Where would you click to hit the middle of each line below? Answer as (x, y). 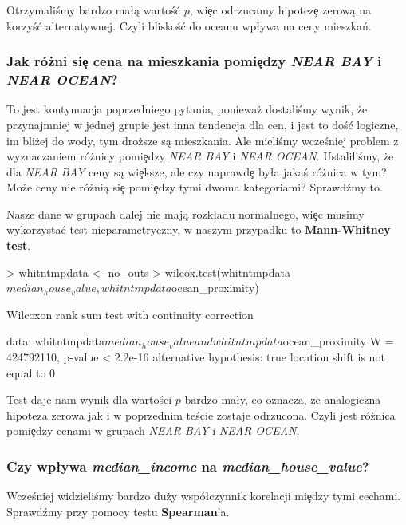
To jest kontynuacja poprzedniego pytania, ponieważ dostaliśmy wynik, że (187, 109)
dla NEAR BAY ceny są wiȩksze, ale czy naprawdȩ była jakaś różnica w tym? (197, 171)
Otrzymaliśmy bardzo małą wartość (94, 10)
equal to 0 (31, 372)
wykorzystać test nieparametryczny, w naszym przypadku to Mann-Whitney (199, 229)
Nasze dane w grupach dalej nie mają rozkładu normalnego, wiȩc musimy (185, 213)
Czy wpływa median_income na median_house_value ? (188, 466)
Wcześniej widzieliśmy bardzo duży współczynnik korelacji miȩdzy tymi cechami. (204, 496)
